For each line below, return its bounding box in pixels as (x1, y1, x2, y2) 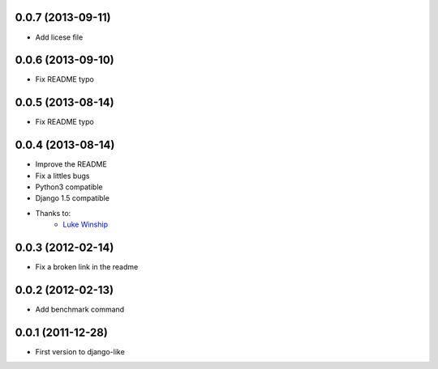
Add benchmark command (35, 304, 125, 314)
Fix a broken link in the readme (35, 262, 139, 272)
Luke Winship (62, 219, 109, 230)
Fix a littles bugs (35, 171, 90, 180)
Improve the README (35, 159, 107, 169)
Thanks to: (35, 208, 71, 218)
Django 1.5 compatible (35, 193, 109, 203)
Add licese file (35, 32, 84, 42)
